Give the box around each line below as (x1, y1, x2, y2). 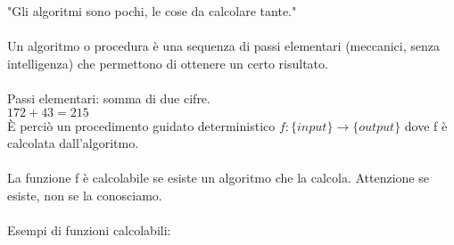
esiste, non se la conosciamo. (7, 185, 162, 204)
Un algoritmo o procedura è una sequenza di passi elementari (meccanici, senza (7, 37, 440, 55)
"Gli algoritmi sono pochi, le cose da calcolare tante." (7, 2, 297, 20)
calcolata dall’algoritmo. (7, 134, 139, 152)
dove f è (404, 116, 448, 135)
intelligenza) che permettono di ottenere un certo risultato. (7, 53, 328, 72)
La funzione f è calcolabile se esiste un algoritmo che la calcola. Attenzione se (7, 168, 429, 187)
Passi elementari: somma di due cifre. (7, 88, 210, 107)
